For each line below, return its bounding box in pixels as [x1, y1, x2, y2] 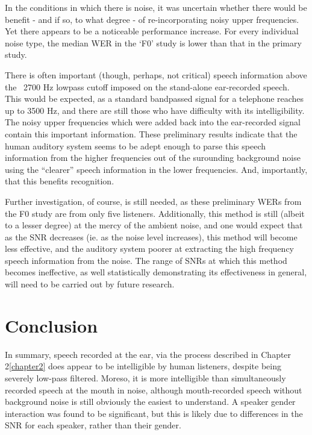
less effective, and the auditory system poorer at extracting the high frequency [5, 242, 294, 255]
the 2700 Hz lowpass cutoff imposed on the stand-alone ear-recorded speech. [5, 80, 290, 93]
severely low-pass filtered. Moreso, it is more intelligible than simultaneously [5, 371, 286, 384]
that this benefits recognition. [5, 175, 114, 187]
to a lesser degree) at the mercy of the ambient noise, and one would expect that [5, 219, 303, 231]
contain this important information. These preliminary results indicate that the [5, 127, 298, 140]
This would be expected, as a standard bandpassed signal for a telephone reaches [5, 92, 304, 105]
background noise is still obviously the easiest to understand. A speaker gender [5, 395, 296, 408]
